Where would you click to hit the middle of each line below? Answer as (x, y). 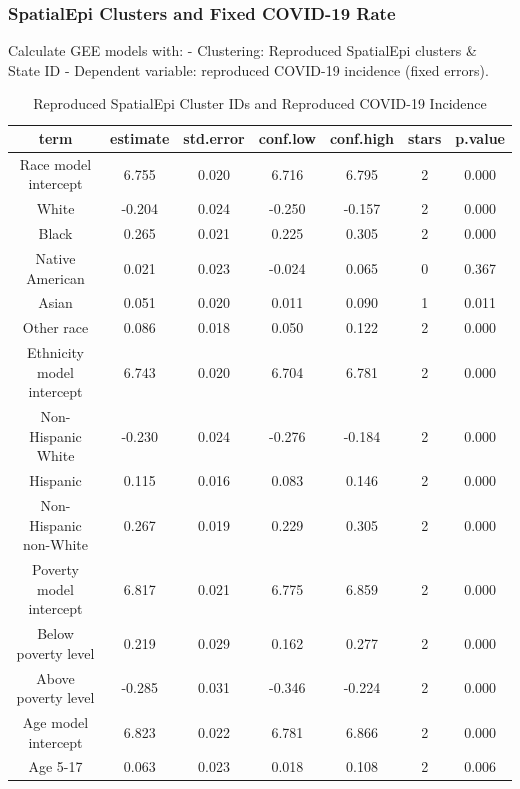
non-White (55, 544)
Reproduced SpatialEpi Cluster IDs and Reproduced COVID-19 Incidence (260, 103)
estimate (140, 138)
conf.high (361, 138)
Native (55, 257)
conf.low (287, 138)
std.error (214, 138)
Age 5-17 (55, 766)
